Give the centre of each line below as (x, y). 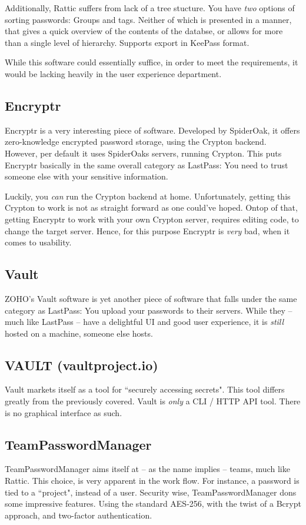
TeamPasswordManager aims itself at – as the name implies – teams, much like (147, 469)
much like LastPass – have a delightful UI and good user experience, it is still (144, 322)
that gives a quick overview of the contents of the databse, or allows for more (144, 31)
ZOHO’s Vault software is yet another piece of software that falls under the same (151, 298)
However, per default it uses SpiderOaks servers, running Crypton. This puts (143, 153)
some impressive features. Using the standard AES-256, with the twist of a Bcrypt (153, 504)
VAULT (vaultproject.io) (82, 365)
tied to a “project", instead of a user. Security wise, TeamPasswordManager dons (151, 492)
